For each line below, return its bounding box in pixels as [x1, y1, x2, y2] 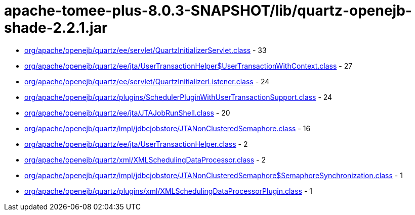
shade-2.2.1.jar [4, 19, 108, 36]
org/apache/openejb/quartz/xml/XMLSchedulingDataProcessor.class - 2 [24, 155, 266, 164]
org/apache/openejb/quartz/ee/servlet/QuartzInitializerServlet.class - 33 [24, 45, 267, 55]
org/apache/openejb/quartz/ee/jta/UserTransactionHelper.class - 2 [24, 139, 248, 148]
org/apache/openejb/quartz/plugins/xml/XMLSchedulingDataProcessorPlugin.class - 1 [24, 186, 313, 195]
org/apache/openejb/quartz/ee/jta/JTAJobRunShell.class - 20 [24, 108, 230, 117]
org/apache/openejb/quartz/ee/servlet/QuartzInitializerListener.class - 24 [24, 77, 270, 86]
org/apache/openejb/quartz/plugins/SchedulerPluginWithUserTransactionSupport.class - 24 [24, 92, 333, 101]
